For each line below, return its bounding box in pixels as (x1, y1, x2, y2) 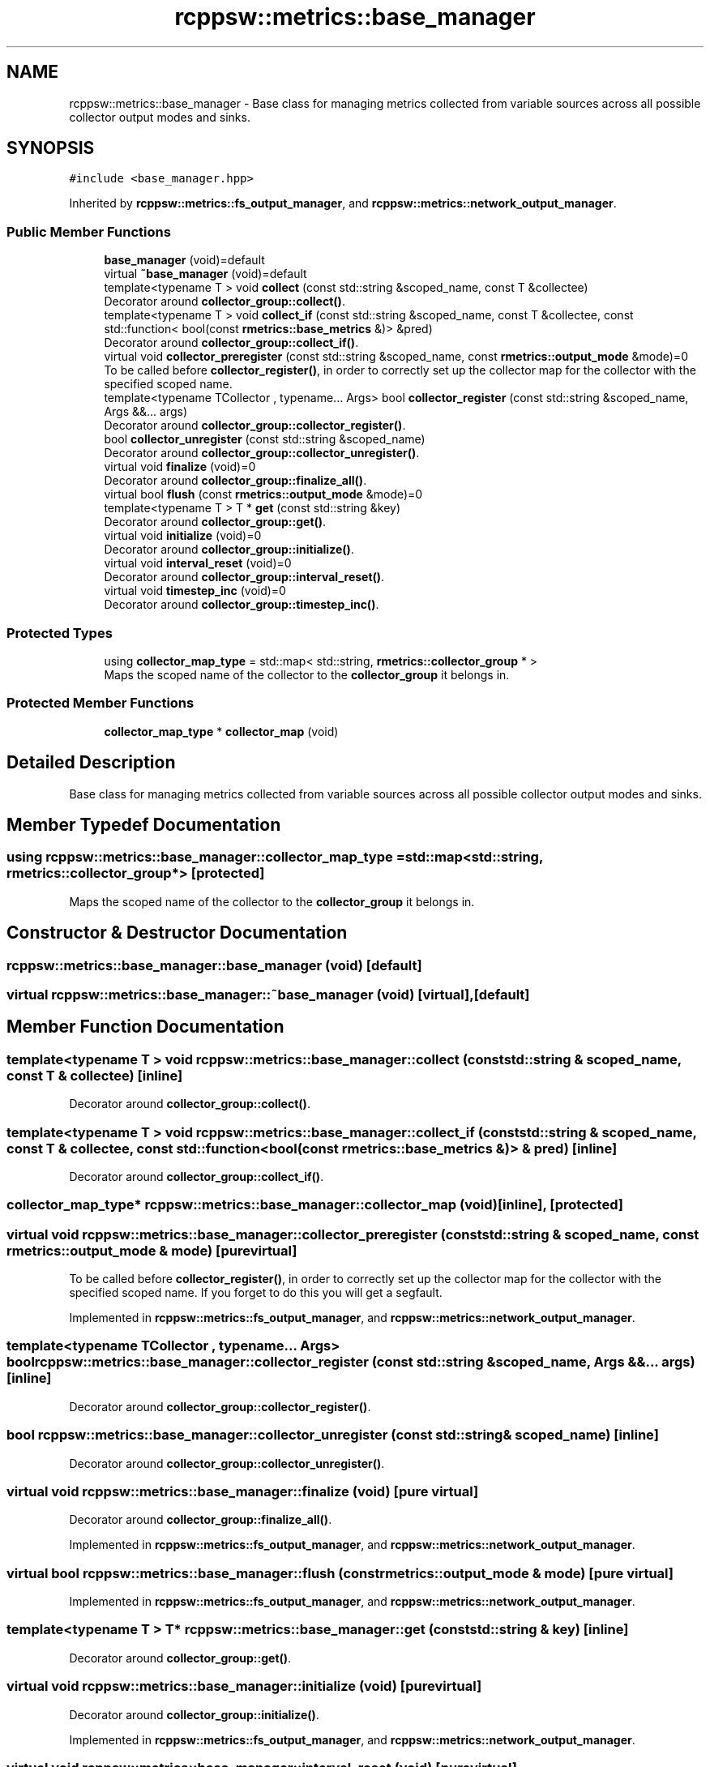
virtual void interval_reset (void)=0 (104, 556, 292, 571)
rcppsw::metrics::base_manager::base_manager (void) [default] (6, 956, 422, 973)
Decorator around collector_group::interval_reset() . (104, 570, 385, 584)
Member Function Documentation (6, 1016, 284, 1038)
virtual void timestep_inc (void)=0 (104, 584, 286, 598)
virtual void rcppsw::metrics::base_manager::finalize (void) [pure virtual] (6, 1482, 479, 1500)
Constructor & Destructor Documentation (6, 922, 348, 943)
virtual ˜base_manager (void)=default (104, 267, 307, 281)
